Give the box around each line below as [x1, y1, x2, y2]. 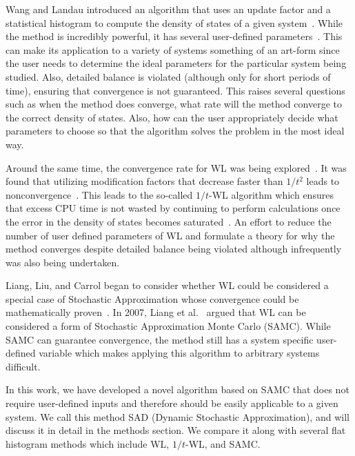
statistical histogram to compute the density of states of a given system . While [6, 15, 343, 30]
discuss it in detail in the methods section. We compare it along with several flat [6, 423, 346, 437]
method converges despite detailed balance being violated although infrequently [6, 241, 342, 256]
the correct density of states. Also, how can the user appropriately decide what [6, 110, 338, 124]
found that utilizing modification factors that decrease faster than [6, 174, 283, 188]
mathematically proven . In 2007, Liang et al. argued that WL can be [6, 305, 306, 319]
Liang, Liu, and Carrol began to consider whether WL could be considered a [6, 278, 329, 293]
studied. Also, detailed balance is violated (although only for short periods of [6, 69, 331, 83]
